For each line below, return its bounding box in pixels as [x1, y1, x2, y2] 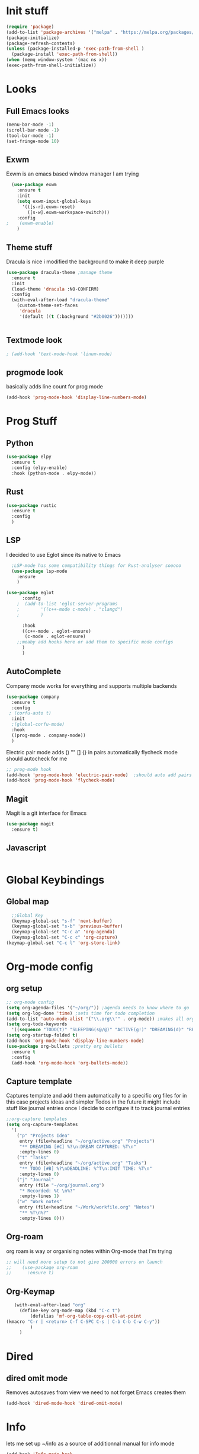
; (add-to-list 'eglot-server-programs [17, 601, 118, 607]
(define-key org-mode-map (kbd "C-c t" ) [19, 1308, 120, 1313]
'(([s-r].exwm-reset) [21, 203, 76, 210]
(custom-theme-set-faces [17, 302, 78, 309]
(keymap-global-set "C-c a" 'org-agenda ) [11, 929, 115, 935]
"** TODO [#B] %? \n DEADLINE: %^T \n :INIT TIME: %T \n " [19, 1166, 152, 1172]
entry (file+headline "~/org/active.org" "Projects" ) [19, 1138, 155, 1144]
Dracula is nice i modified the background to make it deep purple [6, 258, 165, 265]
